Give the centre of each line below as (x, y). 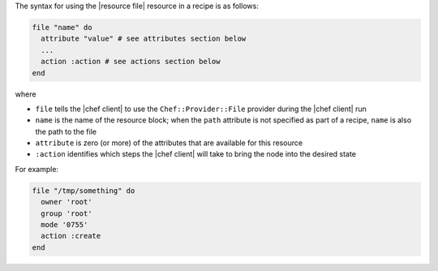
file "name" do (62, 27)
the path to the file (66, 131)
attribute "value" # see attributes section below (144, 39)
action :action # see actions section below (131, 62)
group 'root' (67, 213)
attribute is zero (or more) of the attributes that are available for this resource (169, 143)
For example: (37, 169)
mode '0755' (64, 225)
